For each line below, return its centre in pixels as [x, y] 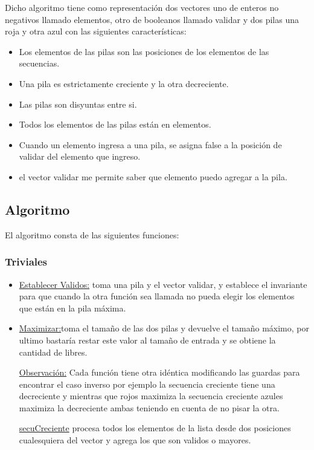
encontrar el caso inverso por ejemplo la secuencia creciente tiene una [147, 384]
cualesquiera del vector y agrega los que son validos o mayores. [135, 440]
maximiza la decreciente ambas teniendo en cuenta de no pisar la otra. [149, 407]
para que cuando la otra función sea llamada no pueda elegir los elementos [157, 296]
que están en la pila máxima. [72, 308]
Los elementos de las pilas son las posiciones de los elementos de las [144, 51]
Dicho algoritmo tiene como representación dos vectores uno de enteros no [142, 7]
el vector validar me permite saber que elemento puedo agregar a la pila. [153, 176]
